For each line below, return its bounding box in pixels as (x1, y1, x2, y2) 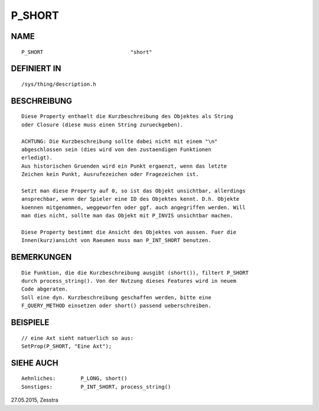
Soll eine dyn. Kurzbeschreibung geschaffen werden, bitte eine (21, 294, 212, 301)
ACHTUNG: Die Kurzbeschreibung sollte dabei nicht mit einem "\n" (21, 138, 218, 145)
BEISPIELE (11, 318, 50, 328)
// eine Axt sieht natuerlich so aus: (21, 334, 134, 341)
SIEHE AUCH (11, 358, 58, 368)
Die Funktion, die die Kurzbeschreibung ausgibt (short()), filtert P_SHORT (21, 269, 249, 276)
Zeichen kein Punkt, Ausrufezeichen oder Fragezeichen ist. (21, 171, 199, 178)
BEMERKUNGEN (11, 252, 72, 262)
